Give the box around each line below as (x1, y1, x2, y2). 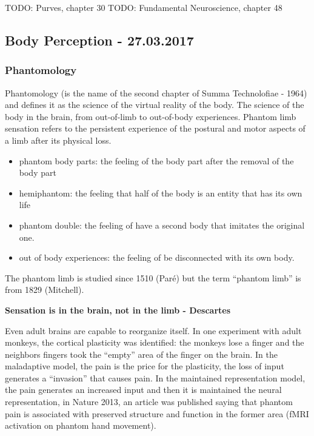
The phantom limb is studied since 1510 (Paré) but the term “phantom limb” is (5, 271, 301, 284)
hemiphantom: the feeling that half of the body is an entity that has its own (19, 186, 302, 199)
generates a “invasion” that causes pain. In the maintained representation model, (5, 371, 306, 384)
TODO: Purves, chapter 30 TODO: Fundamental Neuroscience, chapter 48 (5, 1, 282, 13)
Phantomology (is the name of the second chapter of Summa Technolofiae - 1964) (5, 86, 307, 99)
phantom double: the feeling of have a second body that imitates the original (19, 218, 305, 231)
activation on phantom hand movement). (5, 419, 156, 432)
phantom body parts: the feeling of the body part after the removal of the (19, 154, 294, 167)
